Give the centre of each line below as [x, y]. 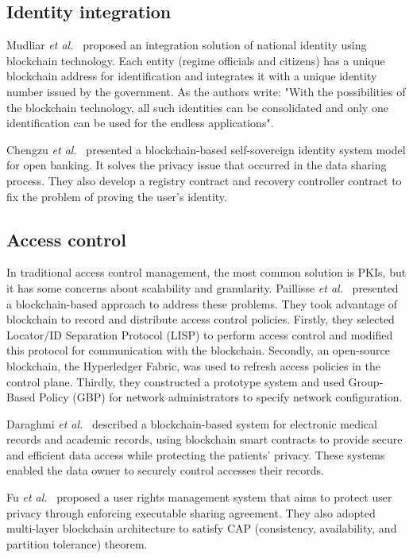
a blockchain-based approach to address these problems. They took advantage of [202, 303]
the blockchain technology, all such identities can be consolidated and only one [197, 107]
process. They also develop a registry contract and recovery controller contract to [204, 180]
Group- [366, 381]
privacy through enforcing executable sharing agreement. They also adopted [191, 512]
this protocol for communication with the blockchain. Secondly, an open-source [198, 350]
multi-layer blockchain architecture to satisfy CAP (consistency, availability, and [202, 528]
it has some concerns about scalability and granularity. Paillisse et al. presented [203, 287]
